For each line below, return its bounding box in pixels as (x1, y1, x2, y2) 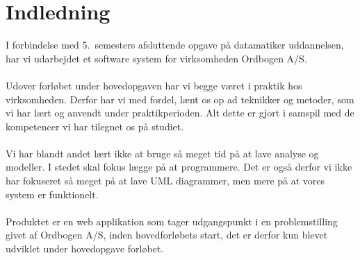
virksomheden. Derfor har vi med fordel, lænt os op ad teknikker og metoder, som (6, 92, 354, 106)
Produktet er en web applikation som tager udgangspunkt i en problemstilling (6, 214, 338, 228)
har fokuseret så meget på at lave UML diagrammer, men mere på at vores (6, 173, 325, 188)
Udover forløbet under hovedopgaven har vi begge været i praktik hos (6, 78, 302, 92)
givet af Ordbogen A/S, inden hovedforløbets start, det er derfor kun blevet (6, 227, 328, 242)
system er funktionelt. (6, 187, 99, 201)
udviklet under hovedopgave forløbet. (6, 241, 164, 256)
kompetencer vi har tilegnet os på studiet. (6, 119, 184, 133)
